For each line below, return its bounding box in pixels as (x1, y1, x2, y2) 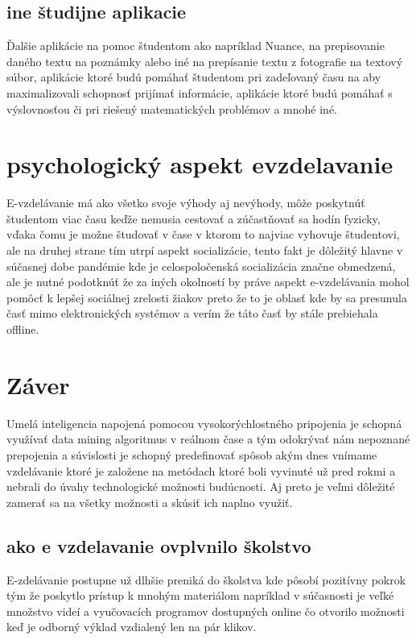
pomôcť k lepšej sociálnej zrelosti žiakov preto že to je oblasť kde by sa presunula (6, 289, 407, 305)
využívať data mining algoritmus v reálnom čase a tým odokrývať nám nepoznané (6, 430, 410, 447)
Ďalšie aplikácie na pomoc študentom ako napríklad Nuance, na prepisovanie (6, 37, 385, 54)
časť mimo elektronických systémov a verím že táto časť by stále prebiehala (6, 305, 378, 322)
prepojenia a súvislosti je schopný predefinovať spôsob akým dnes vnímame (6, 446, 377, 463)
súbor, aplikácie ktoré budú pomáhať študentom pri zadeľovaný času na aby (6, 69, 381, 85)
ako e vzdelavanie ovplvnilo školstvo (6, 533, 311, 558)
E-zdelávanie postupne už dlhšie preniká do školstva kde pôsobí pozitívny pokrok (6, 571, 406, 588)
